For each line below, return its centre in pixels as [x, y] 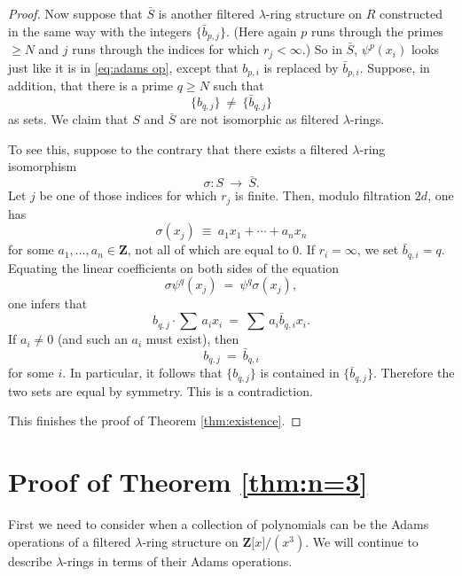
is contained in [300, 373]
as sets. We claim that [68, 119]
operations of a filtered [70, 541]
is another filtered [206, 13]
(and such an [92, 339]
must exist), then [192, 339]
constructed [411, 13]
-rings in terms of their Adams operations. [178, 560]
